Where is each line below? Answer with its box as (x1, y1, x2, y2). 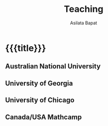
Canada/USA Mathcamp (5, 113, 82, 121)
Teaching (64, 3, 104, 15)
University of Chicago (5, 96, 75, 105)
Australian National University (5, 62, 101, 70)
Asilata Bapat (70, 20, 98, 26)
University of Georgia (5, 79, 73, 87)
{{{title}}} (5, 42, 46, 54)
